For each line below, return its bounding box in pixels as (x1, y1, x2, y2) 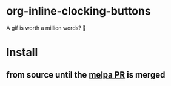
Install (6, 45, 38, 59)
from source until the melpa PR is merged (6, 70, 166, 80)
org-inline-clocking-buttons (6, 4, 152, 18)
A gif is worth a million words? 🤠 (6, 24, 87, 31)
